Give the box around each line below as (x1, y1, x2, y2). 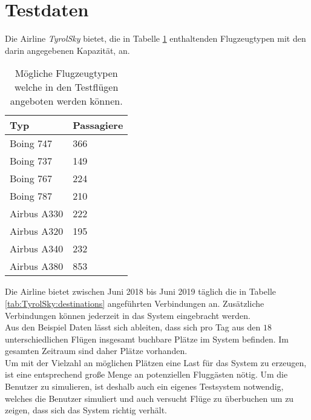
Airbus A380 (10, 259, 64, 274)
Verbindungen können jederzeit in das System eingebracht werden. (5, 309, 250, 321)
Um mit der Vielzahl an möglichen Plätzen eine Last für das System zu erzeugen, (5, 356, 307, 369)
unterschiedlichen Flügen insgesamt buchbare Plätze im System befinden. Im (5, 332, 289, 345)
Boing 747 (10, 136, 53, 151)
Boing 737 (10, 154, 53, 168)
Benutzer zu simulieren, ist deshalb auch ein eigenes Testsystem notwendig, (5, 380, 284, 393)
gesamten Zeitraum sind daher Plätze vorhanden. (5, 344, 188, 357)
